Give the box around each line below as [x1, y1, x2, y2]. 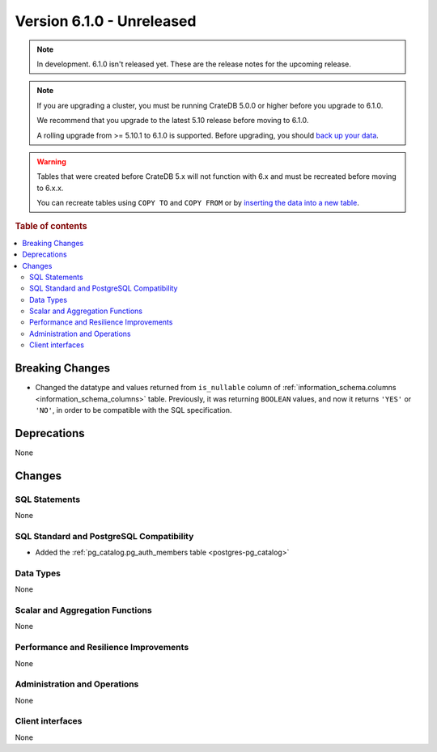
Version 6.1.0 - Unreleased [15, 12, 197, 30]
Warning [36, 156, 66, 166]
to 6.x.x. [36, 183, 64, 193]
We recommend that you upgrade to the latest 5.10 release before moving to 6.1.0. [36, 116, 309, 125]
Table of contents [15, 221, 88, 232]
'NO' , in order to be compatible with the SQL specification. [35, 405, 232, 414]
